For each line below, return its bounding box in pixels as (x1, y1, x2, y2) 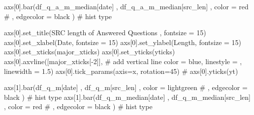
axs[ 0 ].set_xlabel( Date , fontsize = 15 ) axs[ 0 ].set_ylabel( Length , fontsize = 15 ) (4, 37, 242, 47)
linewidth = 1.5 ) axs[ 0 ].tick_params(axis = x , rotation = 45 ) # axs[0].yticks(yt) (4, 66, 238, 76)
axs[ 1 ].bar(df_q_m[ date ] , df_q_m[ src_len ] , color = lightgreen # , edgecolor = (4, 82, 248, 92)
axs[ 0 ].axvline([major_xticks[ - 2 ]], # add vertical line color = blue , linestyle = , (4, 56, 242, 66)
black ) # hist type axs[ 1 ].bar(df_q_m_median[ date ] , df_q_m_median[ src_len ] (4, 92, 251, 102)
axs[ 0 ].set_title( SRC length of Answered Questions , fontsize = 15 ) (4, 27, 206, 38)
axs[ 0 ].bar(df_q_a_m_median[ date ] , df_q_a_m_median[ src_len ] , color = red (4, 1, 249, 11)
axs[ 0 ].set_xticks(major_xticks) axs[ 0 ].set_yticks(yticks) (4, 46, 175, 57)
